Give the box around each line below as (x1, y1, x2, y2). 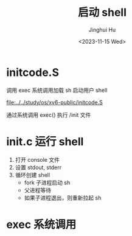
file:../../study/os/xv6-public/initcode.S (6, 99, 103, 106)
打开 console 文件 (15, 156, 60, 163)
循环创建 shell (15, 171, 50, 178)
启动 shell (78, 5, 127, 19)
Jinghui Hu (88, 26, 116, 33)
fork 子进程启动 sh (24, 179, 71, 186)
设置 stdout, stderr (15, 164, 62, 171)
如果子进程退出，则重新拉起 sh (24, 194, 102, 201)
